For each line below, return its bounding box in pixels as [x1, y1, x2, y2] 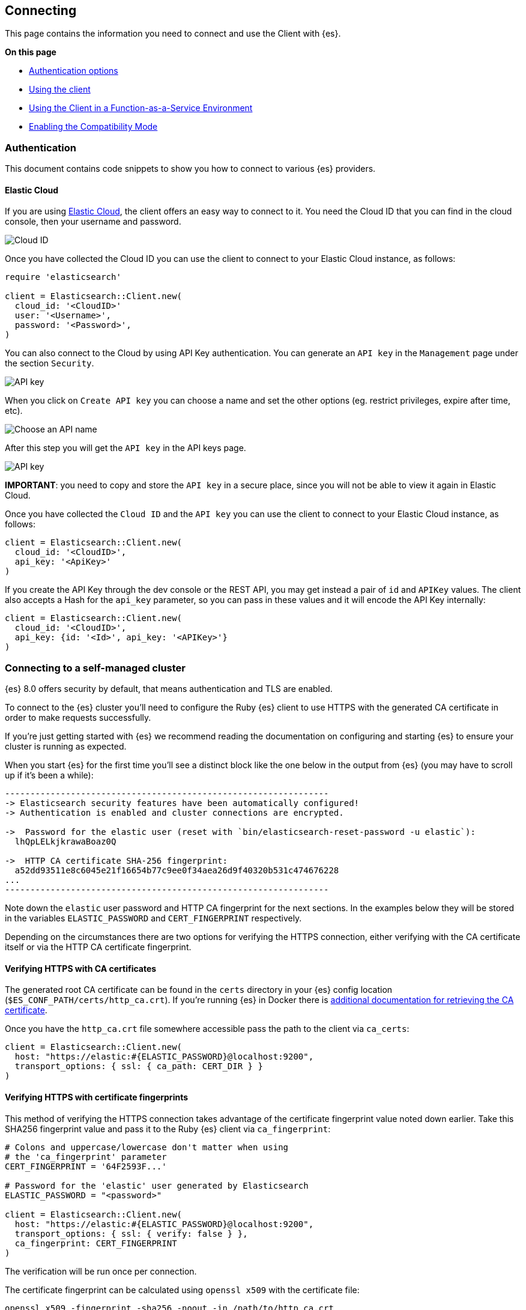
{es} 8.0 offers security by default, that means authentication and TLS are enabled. [5, 684, 333, 694]
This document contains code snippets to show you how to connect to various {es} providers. [5, 163, 376, 174]
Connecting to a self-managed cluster [5, 661, 186, 674]
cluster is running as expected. [5, 741, 127, 752]
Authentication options [29, 65, 118, 76]
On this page [5, 47, 56, 58]
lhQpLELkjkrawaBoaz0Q [14, 837, 116, 847]
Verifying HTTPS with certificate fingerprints [5, 1091, 189, 1102]
